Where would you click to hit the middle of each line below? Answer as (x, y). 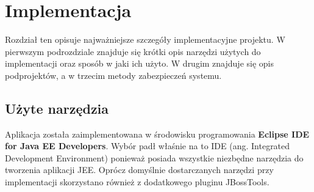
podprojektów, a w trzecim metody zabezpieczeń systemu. (113, 75)
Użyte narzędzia (57, 108)
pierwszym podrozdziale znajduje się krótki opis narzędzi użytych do (133, 51)
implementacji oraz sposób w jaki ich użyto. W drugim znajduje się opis (139, 63)
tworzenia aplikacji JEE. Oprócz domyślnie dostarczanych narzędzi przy (139, 170)
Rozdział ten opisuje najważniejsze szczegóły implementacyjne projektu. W (145, 39)
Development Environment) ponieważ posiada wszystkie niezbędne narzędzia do (154, 157)
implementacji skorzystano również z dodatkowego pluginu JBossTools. (137, 182)
